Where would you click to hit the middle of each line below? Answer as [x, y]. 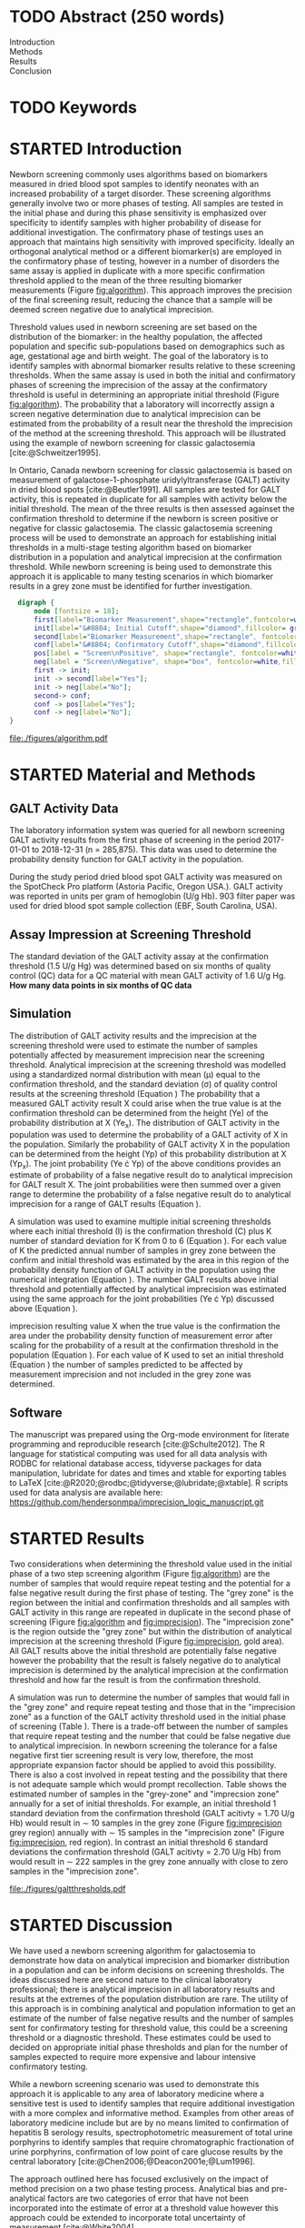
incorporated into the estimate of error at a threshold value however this [144, 2208]
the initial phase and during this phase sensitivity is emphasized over [138, 213]
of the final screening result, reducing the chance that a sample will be [141, 300]
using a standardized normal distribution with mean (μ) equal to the [135, 1074]
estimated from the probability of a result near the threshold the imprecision [151, 423]
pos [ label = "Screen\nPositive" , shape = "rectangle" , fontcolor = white [167, 653]
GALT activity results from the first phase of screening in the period [135, 840]
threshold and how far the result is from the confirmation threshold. [135, 1680]
